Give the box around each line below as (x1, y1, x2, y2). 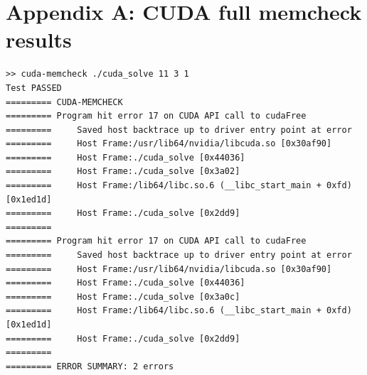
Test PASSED (6, 82, 62, 93)
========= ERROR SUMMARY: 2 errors (6, 361, 174, 371)
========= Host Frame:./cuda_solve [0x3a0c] (6, 291, 240, 302)
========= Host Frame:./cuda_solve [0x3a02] (6, 166, 240, 177)
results (6, 25, 72, 54)
